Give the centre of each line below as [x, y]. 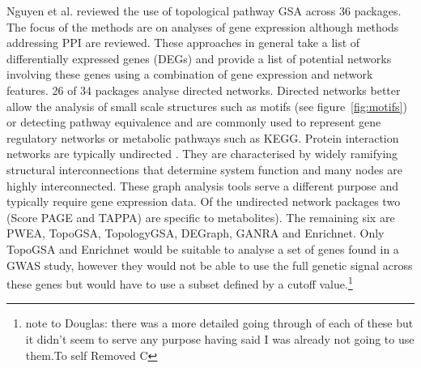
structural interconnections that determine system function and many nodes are [205, 169]
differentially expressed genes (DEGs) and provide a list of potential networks [199, 58]
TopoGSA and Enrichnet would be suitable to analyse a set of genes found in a [203, 248]
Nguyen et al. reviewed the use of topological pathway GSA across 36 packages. [204, 11]
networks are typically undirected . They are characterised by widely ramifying [202, 154]
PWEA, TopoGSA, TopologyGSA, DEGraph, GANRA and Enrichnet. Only [196, 233]
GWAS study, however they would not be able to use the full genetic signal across [210, 265]
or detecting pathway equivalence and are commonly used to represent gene [194, 122]
